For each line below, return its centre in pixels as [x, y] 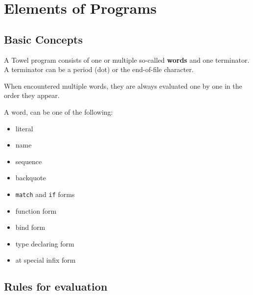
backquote [31, 178]
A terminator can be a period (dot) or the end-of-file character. [99, 69]
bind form [30, 227]
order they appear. [32, 95]
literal [24, 128]
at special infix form [46, 260]
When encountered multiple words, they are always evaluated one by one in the [123, 86]
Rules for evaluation [56, 286]
